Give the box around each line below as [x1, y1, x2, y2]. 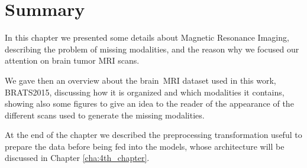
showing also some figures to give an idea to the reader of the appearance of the [5, 97, 294, 110]
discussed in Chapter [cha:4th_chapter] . [5, 151, 150, 164]
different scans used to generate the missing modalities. [5, 108, 205, 121]
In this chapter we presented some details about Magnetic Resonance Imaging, [5, 31, 289, 44]
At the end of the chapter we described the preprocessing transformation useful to [5, 129, 302, 141]
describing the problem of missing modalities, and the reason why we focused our [5, 42, 299, 55]
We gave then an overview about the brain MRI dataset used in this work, [5, 74, 276, 86]
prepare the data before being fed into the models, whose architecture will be [5, 140, 285, 152]
